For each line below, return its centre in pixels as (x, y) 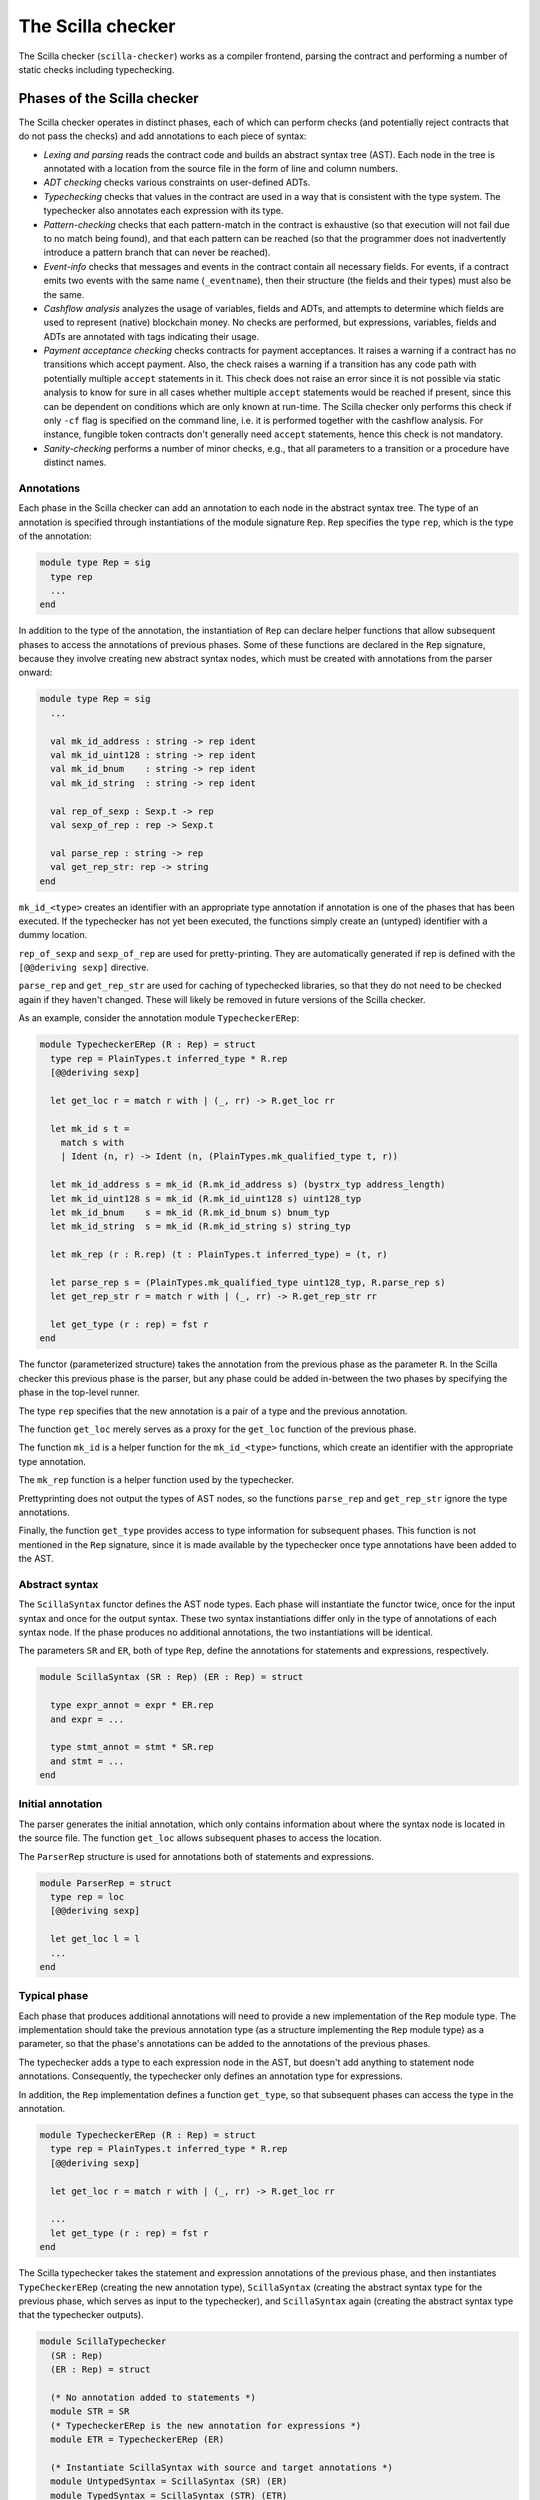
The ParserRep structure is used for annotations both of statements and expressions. (196, 1856)
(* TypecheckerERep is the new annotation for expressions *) (206, 2425)
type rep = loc (87, 1897)
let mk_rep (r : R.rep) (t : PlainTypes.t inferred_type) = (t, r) (219, 1254)
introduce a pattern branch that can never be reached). (157, 252)
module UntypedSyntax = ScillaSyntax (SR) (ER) (169, 2481)
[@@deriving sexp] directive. (84, 967)
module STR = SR (90, 2411)
